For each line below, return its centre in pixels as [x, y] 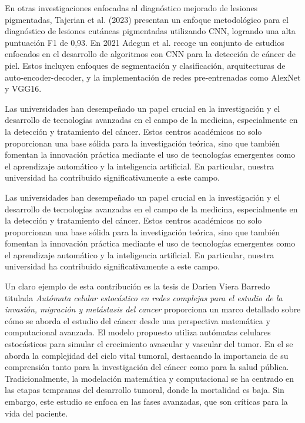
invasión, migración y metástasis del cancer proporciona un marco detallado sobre [153, 309]
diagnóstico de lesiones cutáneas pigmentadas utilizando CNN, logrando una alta [150, 31]
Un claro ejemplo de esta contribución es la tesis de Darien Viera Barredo [138, 286]
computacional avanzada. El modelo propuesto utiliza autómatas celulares [138, 332]
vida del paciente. [36, 413]
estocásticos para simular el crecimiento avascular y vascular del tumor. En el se [149, 344]
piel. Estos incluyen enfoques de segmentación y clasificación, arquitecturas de [145, 65]
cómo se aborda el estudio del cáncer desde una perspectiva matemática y [138, 320]
